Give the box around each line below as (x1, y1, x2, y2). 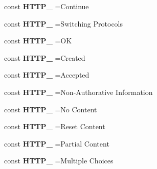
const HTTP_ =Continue (4, 1, 89, 11)
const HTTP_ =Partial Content (4, 138, 109, 149)
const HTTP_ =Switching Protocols (4, 18, 123, 29)
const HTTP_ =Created (4, 52, 85, 63)
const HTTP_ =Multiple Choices (4, 155, 114, 166)
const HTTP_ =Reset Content (4, 121, 105, 132)
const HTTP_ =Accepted (4, 69, 89, 80)
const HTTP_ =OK (4, 35, 72, 46)
